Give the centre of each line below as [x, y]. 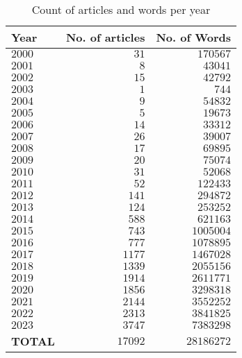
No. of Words [193, 37]
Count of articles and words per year [121, 9]
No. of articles [105, 37]
